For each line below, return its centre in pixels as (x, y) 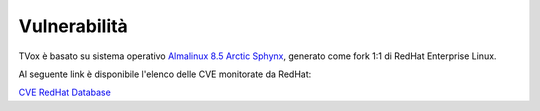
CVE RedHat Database (65, 92)
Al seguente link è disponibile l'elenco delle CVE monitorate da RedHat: (165, 74)
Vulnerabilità (73, 26)
